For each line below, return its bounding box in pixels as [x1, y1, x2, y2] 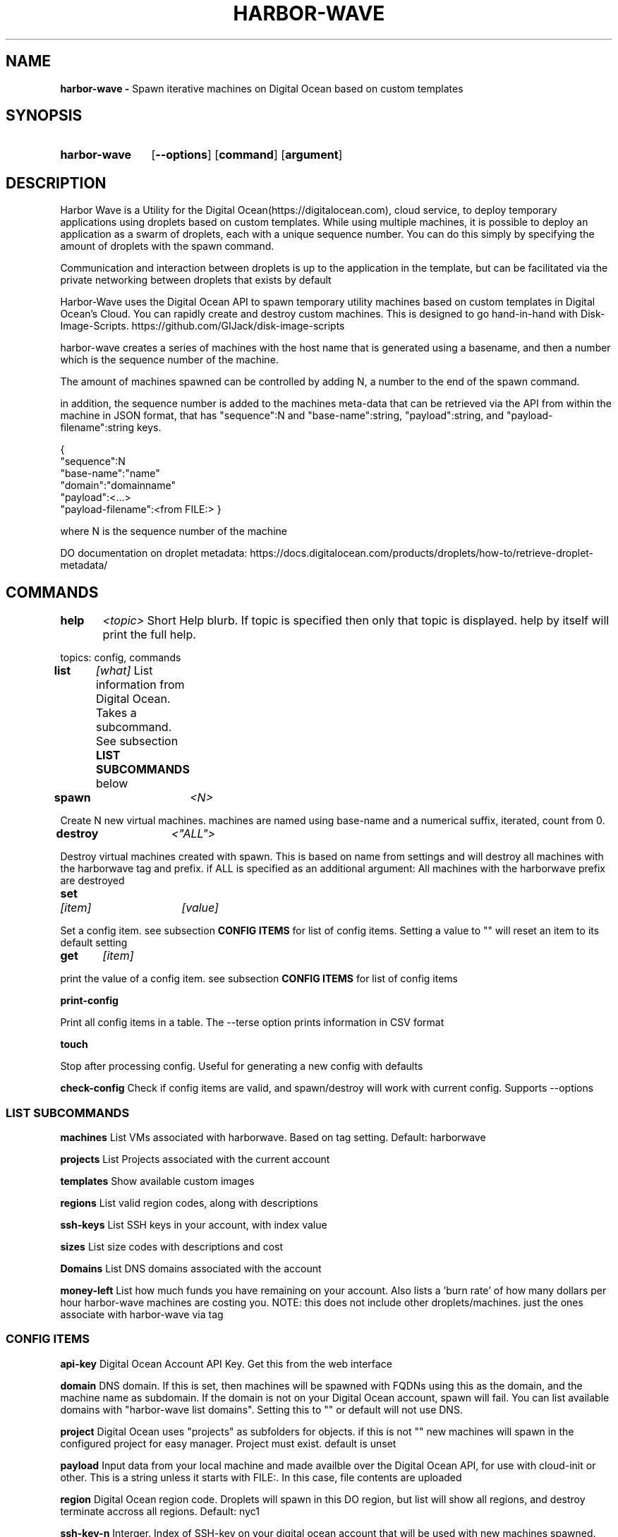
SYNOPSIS [6, 107, 83, 125]
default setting [60, 936, 128, 949]
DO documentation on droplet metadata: [60, 547, 248, 560]
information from [95, 677, 185, 692]
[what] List [95, 663, 153, 678]
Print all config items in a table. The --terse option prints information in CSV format [60, 1016, 444, 1029]
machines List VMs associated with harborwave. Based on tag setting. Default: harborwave [60, 1131, 486, 1143]
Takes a [95, 706, 137, 721]
